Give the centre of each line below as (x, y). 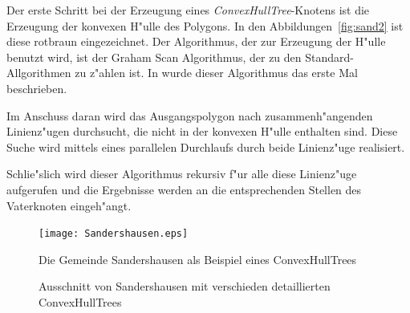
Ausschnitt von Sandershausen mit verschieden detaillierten (185, 286)
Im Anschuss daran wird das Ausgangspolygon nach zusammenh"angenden (190, 115)
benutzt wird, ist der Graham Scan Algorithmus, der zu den (154, 57)
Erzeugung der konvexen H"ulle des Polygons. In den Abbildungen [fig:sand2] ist (205, 25)
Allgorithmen (39, 73)
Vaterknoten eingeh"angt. (69, 205)
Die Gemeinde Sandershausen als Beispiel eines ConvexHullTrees (198, 259)
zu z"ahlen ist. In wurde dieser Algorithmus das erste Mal (216, 73)
